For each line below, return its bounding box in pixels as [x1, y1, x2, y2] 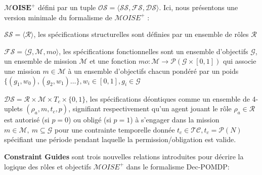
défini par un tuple [37, 2, 96, 12]
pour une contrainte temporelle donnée [55, 124, 175, 135]
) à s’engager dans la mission [130, 114, 220, 125]
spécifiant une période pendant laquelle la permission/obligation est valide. [4, 134, 236, 145]
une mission [4, 65, 40, 76]
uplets [4, 103, 23, 114]
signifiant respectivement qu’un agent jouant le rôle [72, 103, 232, 114]
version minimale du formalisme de [4, 12, 112, 22]
